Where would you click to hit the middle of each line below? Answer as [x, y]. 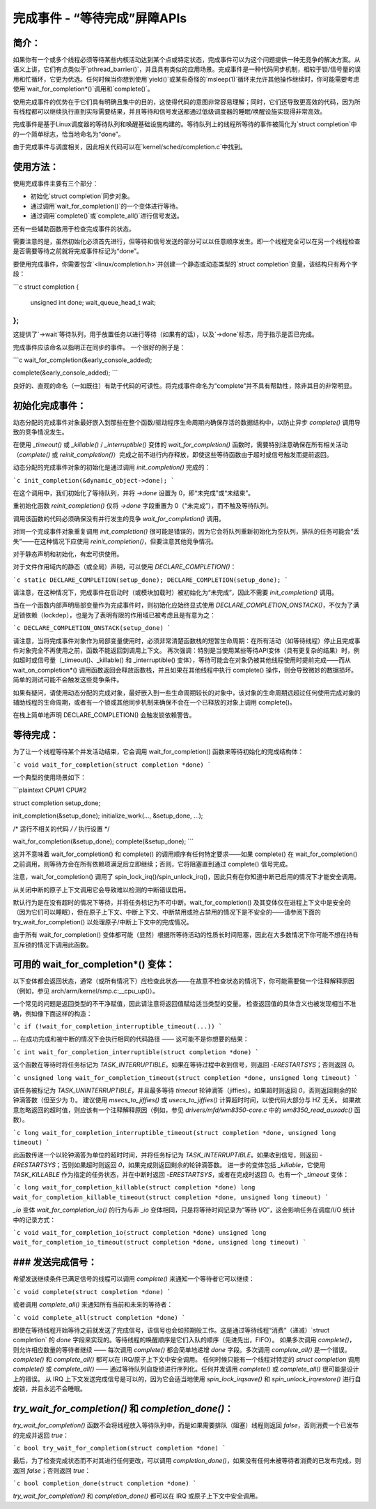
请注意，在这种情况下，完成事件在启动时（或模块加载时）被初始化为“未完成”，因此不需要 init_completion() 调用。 [175, 592]
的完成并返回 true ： [41, 1435]
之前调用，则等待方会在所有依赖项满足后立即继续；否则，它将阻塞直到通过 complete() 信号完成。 [152, 864]
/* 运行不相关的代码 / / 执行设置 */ [61, 828]
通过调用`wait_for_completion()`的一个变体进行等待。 [106, 206]
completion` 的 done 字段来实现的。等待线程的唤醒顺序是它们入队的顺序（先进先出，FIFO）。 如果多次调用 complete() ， [184, 1340]
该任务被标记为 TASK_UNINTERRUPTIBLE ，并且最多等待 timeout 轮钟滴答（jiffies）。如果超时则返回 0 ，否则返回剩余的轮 [185, 1090]
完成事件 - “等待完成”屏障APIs [100, 18]
